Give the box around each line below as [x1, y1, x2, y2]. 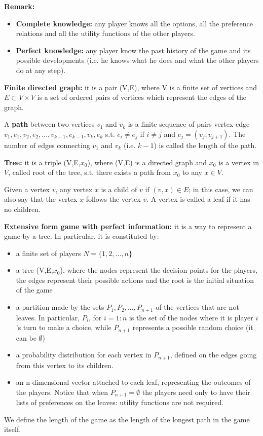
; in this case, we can [189, 184, 253, 194]
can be [16, 332, 36, 343]
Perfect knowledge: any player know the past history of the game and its [16, 45, 251, 55]
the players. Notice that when [16, 386, 108, 397]
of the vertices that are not [156, 302, 239, 312]
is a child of [101, 184, 137, 194]
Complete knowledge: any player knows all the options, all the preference [16, 18, 253, 28]
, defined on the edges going [170, 349, 257, 360]
